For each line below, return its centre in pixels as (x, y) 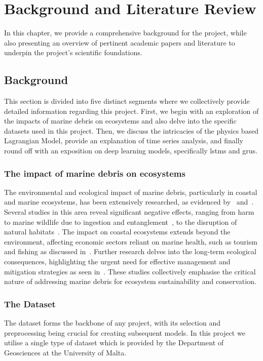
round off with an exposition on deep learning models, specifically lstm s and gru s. (131, 151)
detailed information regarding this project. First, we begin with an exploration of (131, 111)
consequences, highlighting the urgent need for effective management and (117, 262)
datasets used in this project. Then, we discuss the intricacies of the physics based (131, 130)
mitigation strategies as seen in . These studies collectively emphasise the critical (130, 271)
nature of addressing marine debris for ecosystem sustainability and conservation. (130, 281)
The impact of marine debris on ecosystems (95, 173)
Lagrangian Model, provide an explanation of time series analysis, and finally (124, 141)
